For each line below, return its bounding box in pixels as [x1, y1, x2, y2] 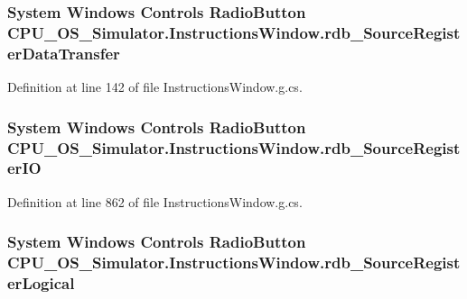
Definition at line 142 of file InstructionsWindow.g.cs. [7, 77, 303, 96]
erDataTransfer [7, 41, 120, 64]
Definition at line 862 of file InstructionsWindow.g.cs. [7, 192, 303, 211]
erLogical [7, 272, 75, 294]
